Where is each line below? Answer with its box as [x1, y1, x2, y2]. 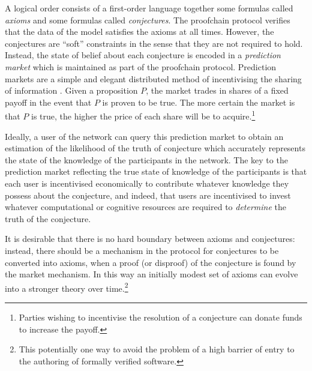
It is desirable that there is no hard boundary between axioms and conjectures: [5, 232, 295, 245]
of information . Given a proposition [5, 84, 138, 97]
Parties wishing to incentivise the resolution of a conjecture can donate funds [19, 310, 302, 323]
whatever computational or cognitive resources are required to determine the [5, 201, 287, 213]
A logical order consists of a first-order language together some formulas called [5, 2, 293, 14]
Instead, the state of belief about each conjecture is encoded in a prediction [5, 49, 281, 61]
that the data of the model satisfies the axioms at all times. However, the [5, 25, 274, 38]
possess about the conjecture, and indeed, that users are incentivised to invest [5, 189, 291, 201]
